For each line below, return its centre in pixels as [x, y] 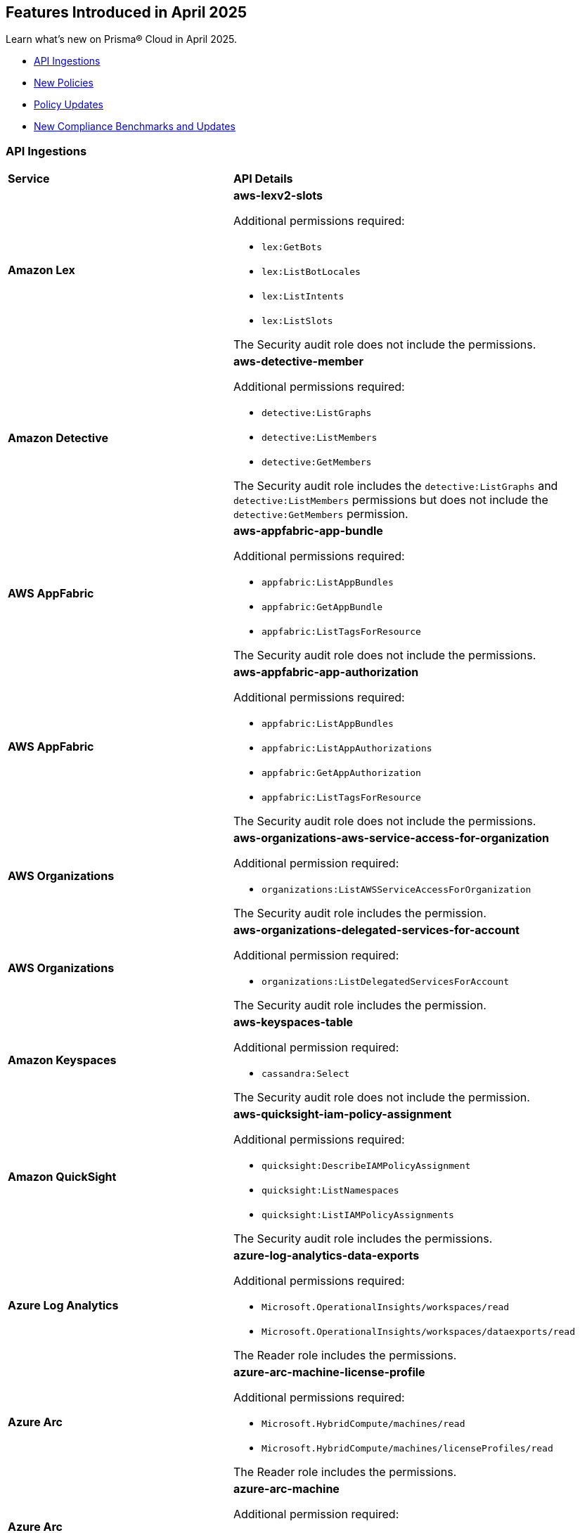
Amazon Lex [41, 270]
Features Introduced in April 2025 [126, 12]
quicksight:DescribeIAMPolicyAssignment [366, 1166]
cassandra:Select [305, 1074]
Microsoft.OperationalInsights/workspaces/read [385, 1307]
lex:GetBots [291, 247]
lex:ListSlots [297, 321]
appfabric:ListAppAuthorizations [347, 749]
